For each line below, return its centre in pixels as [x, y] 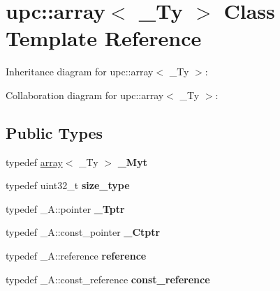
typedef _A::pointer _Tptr [65, 208]
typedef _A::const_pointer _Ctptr [83, 232]
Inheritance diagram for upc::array [80, 72]
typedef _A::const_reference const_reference [108, 279]
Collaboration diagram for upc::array [85, 95]
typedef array [34, 162]
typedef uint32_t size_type [68, 185]
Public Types [54, 132]
